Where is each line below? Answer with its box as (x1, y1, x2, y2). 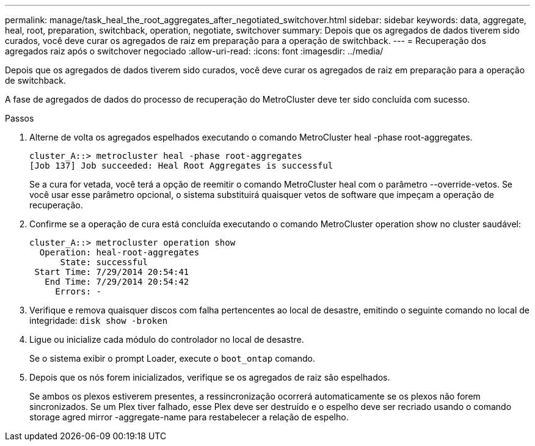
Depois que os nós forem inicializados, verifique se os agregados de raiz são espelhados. (29, 372, 390, 382)
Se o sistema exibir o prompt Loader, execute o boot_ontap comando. (29, 353, 315, 364)
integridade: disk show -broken (29, 315, 168, 326)
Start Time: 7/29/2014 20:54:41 (34, 267, 189, 277)
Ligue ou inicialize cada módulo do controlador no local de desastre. (29, 334, 304, 345)
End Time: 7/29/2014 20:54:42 (45, 277, 189, 287)
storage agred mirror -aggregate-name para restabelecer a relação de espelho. (29, 412, 349, 422)
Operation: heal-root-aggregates (39, 247, 200, 257)
